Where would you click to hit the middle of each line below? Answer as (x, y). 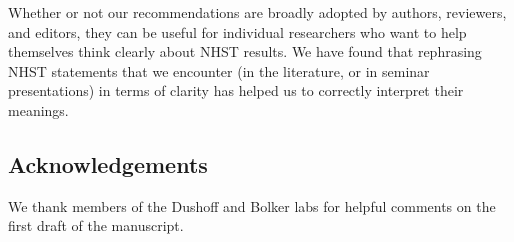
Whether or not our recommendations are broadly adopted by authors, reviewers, (257, 12)
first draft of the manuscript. (96, 225)
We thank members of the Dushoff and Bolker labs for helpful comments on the (252, 205)
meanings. (38, 109)
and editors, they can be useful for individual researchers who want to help (237, 31)
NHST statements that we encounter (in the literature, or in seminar (219, 70)
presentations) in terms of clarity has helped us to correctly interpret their (236, 90)
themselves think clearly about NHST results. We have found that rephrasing (245, 51)
